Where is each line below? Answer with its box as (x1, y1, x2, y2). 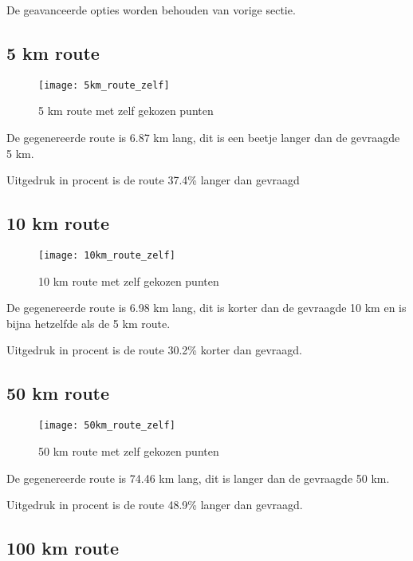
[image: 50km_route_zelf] (38, 420, 175, 432)
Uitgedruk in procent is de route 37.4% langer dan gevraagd (6, 172, 300, 188)
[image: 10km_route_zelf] (38, 250, 175, 262)
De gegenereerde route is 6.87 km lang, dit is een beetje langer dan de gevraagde (6, 129, 400, 146)
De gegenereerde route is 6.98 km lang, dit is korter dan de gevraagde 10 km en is (6, 299, 407, 316)
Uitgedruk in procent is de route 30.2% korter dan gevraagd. (6, 342, 302, 358)
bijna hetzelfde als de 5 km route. (6, 314, 171, 331)
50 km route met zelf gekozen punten (38, 442, 219, 459)
